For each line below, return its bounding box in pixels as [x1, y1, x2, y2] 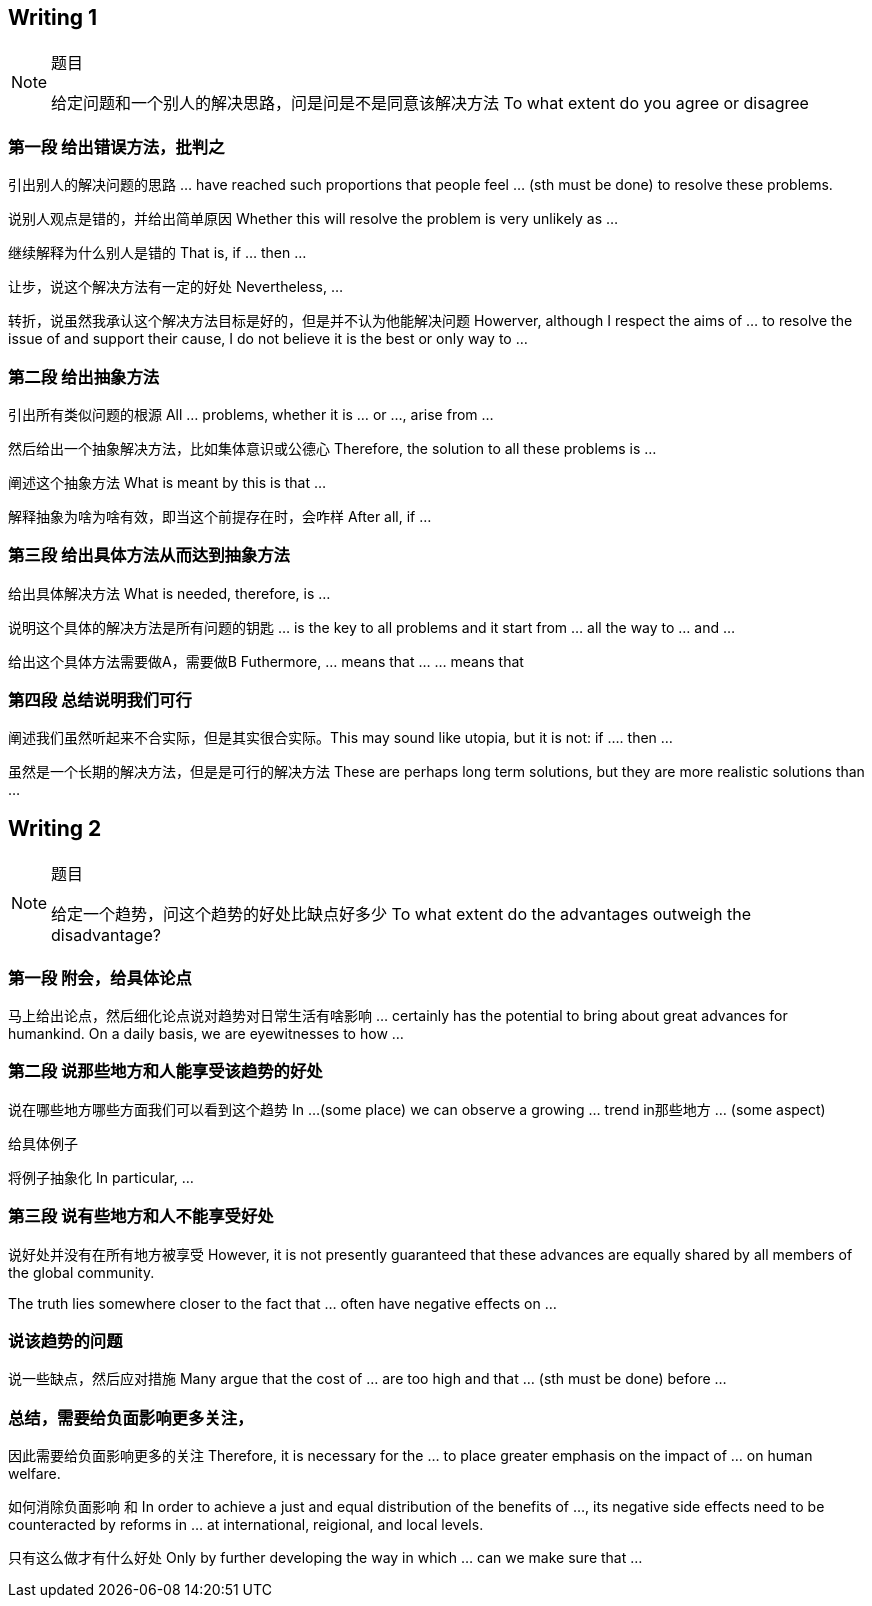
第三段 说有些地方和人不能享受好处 [8, 1206, 274, 1227]
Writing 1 [8, 5, 98, 30]
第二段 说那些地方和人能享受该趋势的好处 [8, 1061, 323, 1082]
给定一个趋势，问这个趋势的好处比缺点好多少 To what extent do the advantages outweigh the [51, 904, 751, 925]
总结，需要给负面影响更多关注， [8, 1407, 254, 1428]
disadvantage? [51, 925, 162, 946]
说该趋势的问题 [8, 1330, 123, 1351]
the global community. [8, 1263, 155, 1281]
